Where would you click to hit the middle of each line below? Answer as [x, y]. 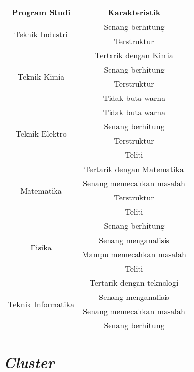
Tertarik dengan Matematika [134, 169]
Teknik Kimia [41, 76]
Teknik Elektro [41, 133]
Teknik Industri [41, 34]
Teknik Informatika [41, 304]
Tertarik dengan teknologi [134, 283]
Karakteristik [134, 12]
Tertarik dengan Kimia [134, 55]
